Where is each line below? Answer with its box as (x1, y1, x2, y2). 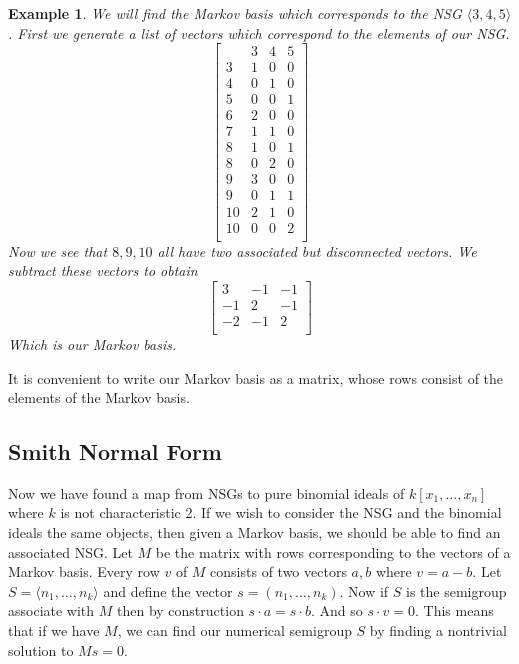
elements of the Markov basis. (8, 387, 190, 408)
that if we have (8, 620, 100, 641)
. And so (310, 600, 363, 621)
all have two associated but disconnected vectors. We (157, 240, 477, 261)
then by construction (117, 600, 244, 621)
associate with (8, 600, 95, 621)
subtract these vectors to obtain (8, 260, 198, 281)
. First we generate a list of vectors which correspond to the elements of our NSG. (8, 22, 510, 43)
